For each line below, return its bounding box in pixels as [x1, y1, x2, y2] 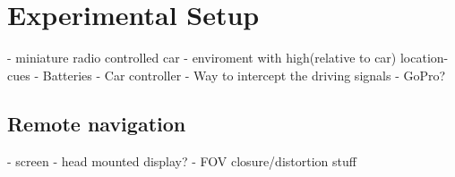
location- [399, 48, 449, 67]
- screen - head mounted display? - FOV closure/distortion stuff [7, 151, 356, 170]
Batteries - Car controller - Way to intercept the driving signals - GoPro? [42, 65, 446, 84]
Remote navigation [7, 109, 186, 137]
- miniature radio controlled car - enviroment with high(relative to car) [7, 48, 397, 67]
